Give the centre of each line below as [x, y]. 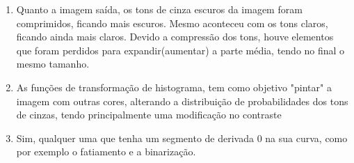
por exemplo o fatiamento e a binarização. [106, 152]
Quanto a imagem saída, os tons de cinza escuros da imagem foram [159, 9]
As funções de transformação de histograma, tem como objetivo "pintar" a [174, 87]
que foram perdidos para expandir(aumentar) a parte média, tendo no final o [180, 50]
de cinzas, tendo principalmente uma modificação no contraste [149, 115]
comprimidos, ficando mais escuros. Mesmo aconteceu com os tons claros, [172, 23]
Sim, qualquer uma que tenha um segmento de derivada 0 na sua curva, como [182, 138]
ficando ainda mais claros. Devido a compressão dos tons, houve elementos [175, 37]
